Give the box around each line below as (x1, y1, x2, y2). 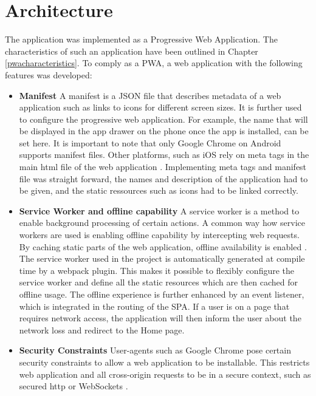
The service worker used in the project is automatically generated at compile (19, 252, 305, 265)
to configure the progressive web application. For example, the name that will (19, 112, 308, 125)
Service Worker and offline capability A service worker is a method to (19, 204, 300, 217)
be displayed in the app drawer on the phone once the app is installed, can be (19, 125, 309, 137)
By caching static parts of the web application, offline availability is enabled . (19, 240, 307, 253)
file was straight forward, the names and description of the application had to (19, 172, 308, 185)
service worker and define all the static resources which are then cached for (19, 276, 298, 288)
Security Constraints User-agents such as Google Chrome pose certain (19, 344, 291, 357)
